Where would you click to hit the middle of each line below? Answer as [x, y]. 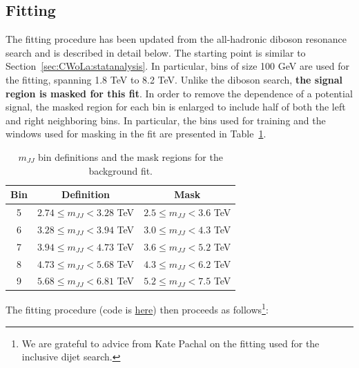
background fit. [120, 170]
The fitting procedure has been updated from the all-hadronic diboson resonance [176, 39]
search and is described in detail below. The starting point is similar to [156, 52]
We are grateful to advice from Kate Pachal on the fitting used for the [171, 343]
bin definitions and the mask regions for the [130, 156]
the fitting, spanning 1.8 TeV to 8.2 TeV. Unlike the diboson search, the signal [174, 79]
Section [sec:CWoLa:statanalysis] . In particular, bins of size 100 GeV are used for [178, 66]
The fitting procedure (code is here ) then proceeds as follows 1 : [137, 309]
